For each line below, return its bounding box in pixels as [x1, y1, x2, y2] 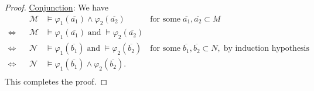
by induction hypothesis [223, 44, 310, 53]
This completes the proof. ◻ [5, 75, 108, 87]
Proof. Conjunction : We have [5, 1, 108, 13]
